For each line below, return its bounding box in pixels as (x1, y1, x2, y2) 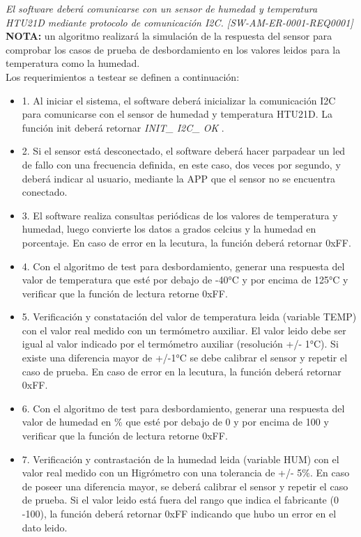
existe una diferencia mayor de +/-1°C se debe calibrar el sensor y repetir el (22, 350, 348, 365)
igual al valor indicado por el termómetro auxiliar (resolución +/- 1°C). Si (22, 336, 339, 351)
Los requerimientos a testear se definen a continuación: (6, 69, 240, 84)
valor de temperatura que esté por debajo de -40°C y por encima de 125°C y (22, 272, 348, 287)
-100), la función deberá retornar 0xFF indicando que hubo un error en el (22, 506, 337, 520)
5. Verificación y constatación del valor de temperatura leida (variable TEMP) (22, 309, 357, 324)
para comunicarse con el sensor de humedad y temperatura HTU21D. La (22, 107, 333, 121)
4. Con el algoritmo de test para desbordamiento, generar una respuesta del (22, 258, 345, 273)
